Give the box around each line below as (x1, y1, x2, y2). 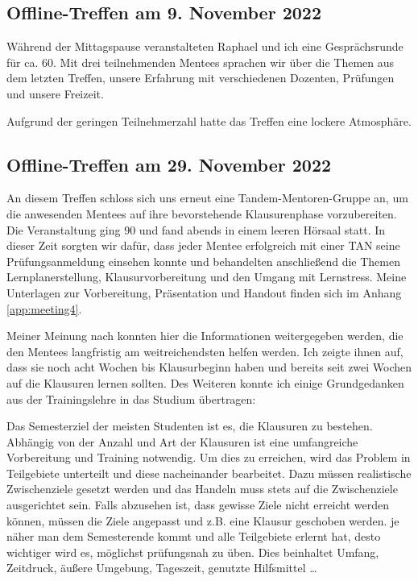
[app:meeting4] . (6, 300, 82, 317)
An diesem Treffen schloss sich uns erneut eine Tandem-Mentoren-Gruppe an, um (6, 189, 408, 206)
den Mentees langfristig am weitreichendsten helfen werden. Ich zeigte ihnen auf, (6, 342, 404, 359)
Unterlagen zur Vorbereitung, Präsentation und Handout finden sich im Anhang (6, 284, 402, 301)
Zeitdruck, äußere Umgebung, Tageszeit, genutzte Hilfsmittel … (6, 559, 317, 576)
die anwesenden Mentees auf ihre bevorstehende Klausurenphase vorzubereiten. (6, 205, 397, 222)
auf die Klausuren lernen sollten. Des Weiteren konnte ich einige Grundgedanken (6, 374, 404, 391)
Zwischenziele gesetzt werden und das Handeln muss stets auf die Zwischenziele (6, 480, 398, 497)
